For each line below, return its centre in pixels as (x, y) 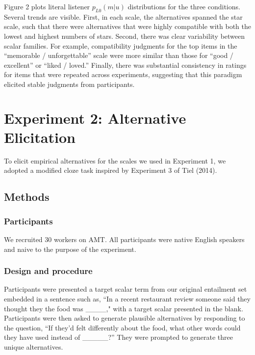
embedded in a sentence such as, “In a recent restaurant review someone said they (127, 299)
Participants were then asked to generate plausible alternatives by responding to (125, 318)
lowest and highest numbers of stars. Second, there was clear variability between (125, 36)
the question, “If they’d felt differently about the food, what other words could (122, 327)
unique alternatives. (34, 347)
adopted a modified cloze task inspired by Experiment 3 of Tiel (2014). (111, 170)
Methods (27, 197)
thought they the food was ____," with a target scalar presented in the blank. (124, 308)
